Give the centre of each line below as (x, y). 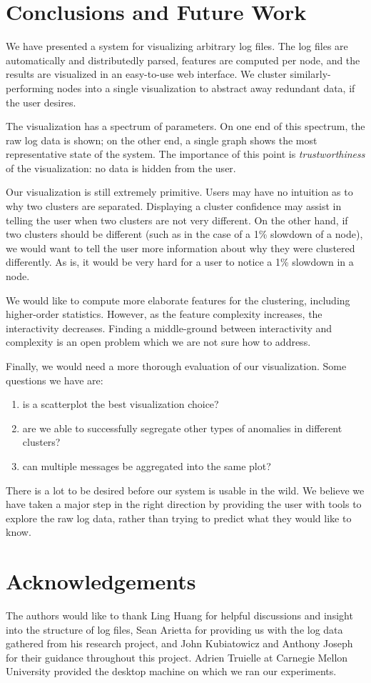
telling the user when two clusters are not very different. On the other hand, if (177, 220)
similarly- (310, 74)
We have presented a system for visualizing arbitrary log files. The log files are (177, 46)
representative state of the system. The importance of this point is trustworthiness (185, 154)
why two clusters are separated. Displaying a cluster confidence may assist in (174, 206)
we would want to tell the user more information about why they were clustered (181, 248)
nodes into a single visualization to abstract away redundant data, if (206, 88)
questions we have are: (55, 380)
